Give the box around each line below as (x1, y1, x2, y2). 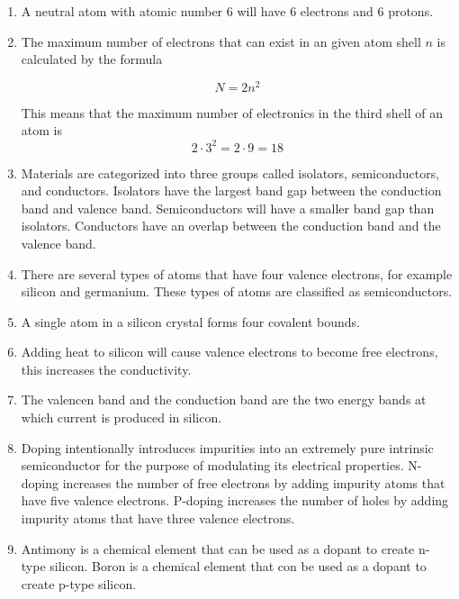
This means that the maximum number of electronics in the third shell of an (21, 103, 444, 122)
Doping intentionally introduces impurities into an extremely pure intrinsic (21, 438, 434, 457)
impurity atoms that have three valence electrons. (21, 509, 295, 528)
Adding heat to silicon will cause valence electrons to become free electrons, (21, 342, 438, 361)
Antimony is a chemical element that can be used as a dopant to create (21, 539, 415, 558)
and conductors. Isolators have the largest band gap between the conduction (21, 181, 442, 200)
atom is (21, 121, 62, 140)
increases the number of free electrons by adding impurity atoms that (62, 473, 445, 492)
